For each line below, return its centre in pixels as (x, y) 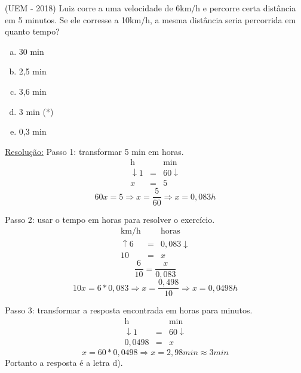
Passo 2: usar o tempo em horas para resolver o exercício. (110, 219)
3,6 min (33, 91)
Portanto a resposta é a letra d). (64, 362)
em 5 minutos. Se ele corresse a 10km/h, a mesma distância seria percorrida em (150, 19)
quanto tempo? (32, 31)
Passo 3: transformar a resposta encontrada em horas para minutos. (129, 310)
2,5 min (33, 71)
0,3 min (33, 131)
